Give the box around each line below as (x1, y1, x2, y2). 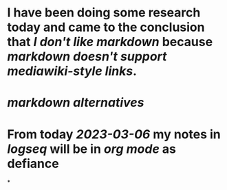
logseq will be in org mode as (7, 141, 177, 156)
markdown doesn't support (7, 49, 167, 65)
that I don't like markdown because (7, 34, 213, 50)
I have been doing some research (7, 5, 201, 21)
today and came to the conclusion (7, 19, 205, 35)
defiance (7, 156, 60, 171)
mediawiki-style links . (7, 63, 138, 79)
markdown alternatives (7, 95, 144, 111)
